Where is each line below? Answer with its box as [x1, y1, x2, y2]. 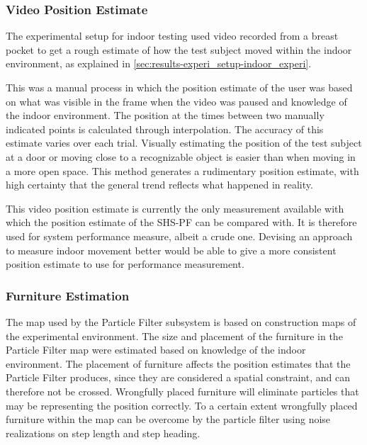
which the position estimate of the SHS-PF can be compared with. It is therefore [6, 215, 357, 230]
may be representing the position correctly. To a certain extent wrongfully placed [6, 398, 358, 412]
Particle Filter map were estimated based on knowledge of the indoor [6, 342, 306, 357]
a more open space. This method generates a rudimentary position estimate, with [6, 163, 359, 178]
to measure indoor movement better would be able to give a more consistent [6, 242, 337, 257]
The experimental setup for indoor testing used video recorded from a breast [6, 28, 339, 43]
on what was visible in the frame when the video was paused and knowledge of [6, 94, 347, 108]
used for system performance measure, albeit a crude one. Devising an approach [6, 228, 353, 243]
